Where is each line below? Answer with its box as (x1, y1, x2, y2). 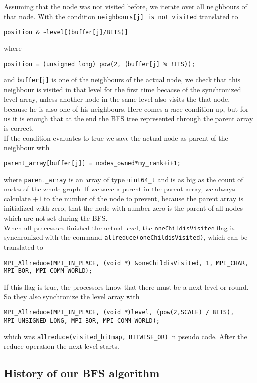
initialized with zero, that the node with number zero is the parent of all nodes (4, 203, 243, 213)
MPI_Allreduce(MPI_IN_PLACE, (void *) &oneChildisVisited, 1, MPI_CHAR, (4, 259, 248, 267)
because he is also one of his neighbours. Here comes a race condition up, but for (4, 104, 249, 114)
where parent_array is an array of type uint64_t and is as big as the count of (4, 174, 243, 184)
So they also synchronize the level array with (4, 291, 140, 302)
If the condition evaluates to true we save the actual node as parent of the (4, 132, 228, 143)
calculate (4, 193, 31, 203)
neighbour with (4, 142, 50, 153)
